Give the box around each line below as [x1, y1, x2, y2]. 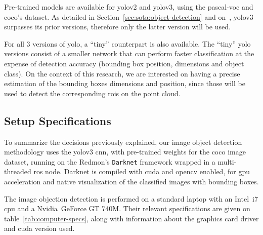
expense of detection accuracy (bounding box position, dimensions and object [4, 58, 244, 68]
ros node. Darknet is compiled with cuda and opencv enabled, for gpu [33, 166, 250, 177]
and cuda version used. [4, 223, 75, 233]
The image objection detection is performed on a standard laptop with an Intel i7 [4, 193, 258, 204]
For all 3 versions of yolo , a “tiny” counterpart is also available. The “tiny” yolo [4, 38, 251, 49]
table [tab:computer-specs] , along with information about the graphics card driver [4, 213, 259, 223]
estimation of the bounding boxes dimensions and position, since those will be [4, 78, 245, 89]
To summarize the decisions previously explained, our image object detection [4, 136, 242, 147]
